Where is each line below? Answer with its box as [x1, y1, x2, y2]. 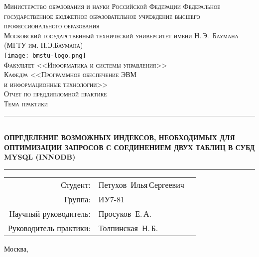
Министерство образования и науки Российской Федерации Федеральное [4, 1, 221, 11]
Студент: [61, 178, 91, 190]
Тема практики [4, 98, 48, 108]
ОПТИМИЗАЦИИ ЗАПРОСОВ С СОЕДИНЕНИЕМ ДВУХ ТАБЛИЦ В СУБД [4, 142, 255, 152]
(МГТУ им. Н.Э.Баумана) [4, 40, 83, 50]
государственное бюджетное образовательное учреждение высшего [4, 10, 200, 21]
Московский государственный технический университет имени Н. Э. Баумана [4, 30, 239, 40]
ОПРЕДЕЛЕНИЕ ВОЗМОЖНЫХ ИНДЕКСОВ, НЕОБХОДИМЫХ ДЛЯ [4, 132, 235, 143]
